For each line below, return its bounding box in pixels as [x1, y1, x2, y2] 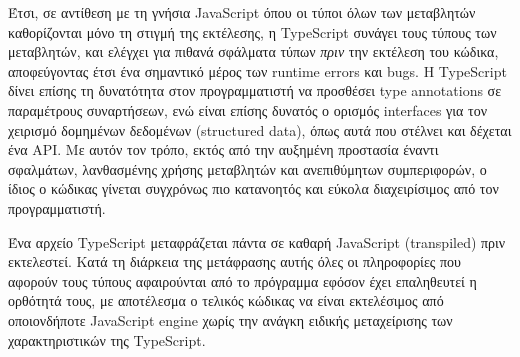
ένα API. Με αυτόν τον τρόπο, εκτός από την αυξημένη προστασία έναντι [8, 139, 439, 160]
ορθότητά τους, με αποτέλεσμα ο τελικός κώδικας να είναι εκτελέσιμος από [8, 290, 444, 311]
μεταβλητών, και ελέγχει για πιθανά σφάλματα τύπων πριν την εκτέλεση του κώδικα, [8, 41, 499, 62]
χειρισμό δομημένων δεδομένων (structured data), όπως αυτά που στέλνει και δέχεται [8, 119, 512, 140]
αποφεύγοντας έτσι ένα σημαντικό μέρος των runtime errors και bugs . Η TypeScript [8, 60, 507, 81]
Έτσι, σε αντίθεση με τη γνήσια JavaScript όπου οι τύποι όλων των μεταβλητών [8, 2, 476, 22]
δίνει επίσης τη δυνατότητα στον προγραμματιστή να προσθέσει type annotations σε [8, 80, 502, 101]
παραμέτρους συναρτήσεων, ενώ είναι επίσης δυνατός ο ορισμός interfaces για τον [8, 99, 488, 120]
